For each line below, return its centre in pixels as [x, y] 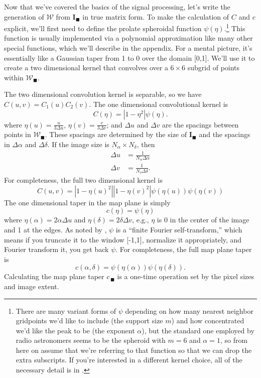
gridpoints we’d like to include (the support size [89, 321]
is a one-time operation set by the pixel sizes [186, 276]
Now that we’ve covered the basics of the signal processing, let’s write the [117, 7]
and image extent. [32, 286]
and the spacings [225, 134]
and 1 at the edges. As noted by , [55, 229]
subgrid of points [214, 68]
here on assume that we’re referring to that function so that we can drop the [134, 350]
